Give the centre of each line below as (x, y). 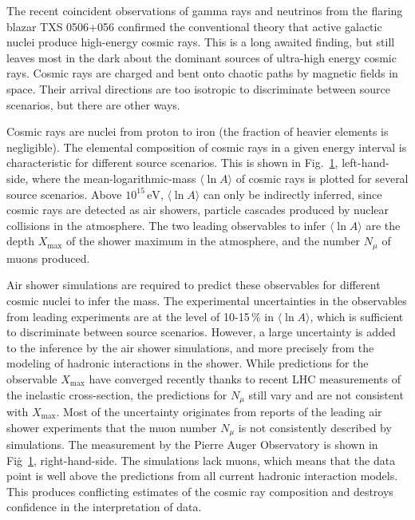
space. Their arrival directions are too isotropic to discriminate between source (198, 88)
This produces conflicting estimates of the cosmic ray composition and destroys (200, 491)
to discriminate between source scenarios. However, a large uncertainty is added (201, 332)
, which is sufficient (357, 316)
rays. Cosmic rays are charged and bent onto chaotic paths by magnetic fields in (202, 73)
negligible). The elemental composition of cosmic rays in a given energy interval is (207, 147)
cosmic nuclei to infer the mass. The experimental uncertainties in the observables (207, 300)
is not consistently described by (315, 427)
